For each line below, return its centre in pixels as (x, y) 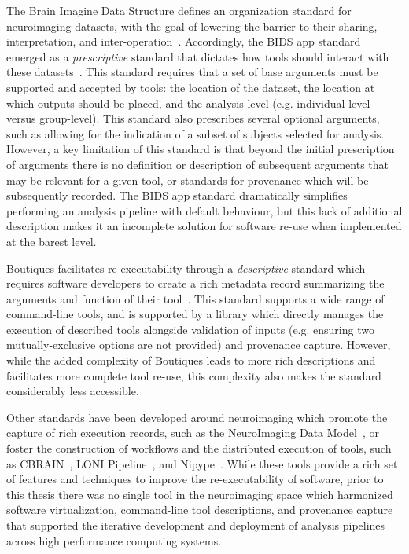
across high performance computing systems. (114, 540)
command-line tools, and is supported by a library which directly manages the (195, 314)
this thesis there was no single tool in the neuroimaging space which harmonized (200, 494)
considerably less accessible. (73, 391)
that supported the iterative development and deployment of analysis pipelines (196, 525)
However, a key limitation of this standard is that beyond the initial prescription (201, 149)
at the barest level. (52, 241)
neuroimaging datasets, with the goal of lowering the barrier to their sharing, (192, 26)
